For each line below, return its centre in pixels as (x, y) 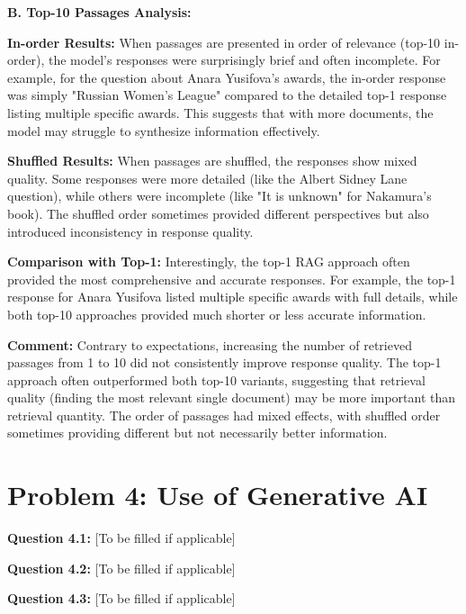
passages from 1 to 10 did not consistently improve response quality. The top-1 (224, 362)
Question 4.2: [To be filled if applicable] (121, 568)
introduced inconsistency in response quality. (130, 231)
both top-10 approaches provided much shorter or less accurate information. (217, 314)
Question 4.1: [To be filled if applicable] (121, 538)
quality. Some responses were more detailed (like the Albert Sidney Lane (207, 178)
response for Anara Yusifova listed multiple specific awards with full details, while (233, 297)
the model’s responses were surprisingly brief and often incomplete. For (244, 60)
